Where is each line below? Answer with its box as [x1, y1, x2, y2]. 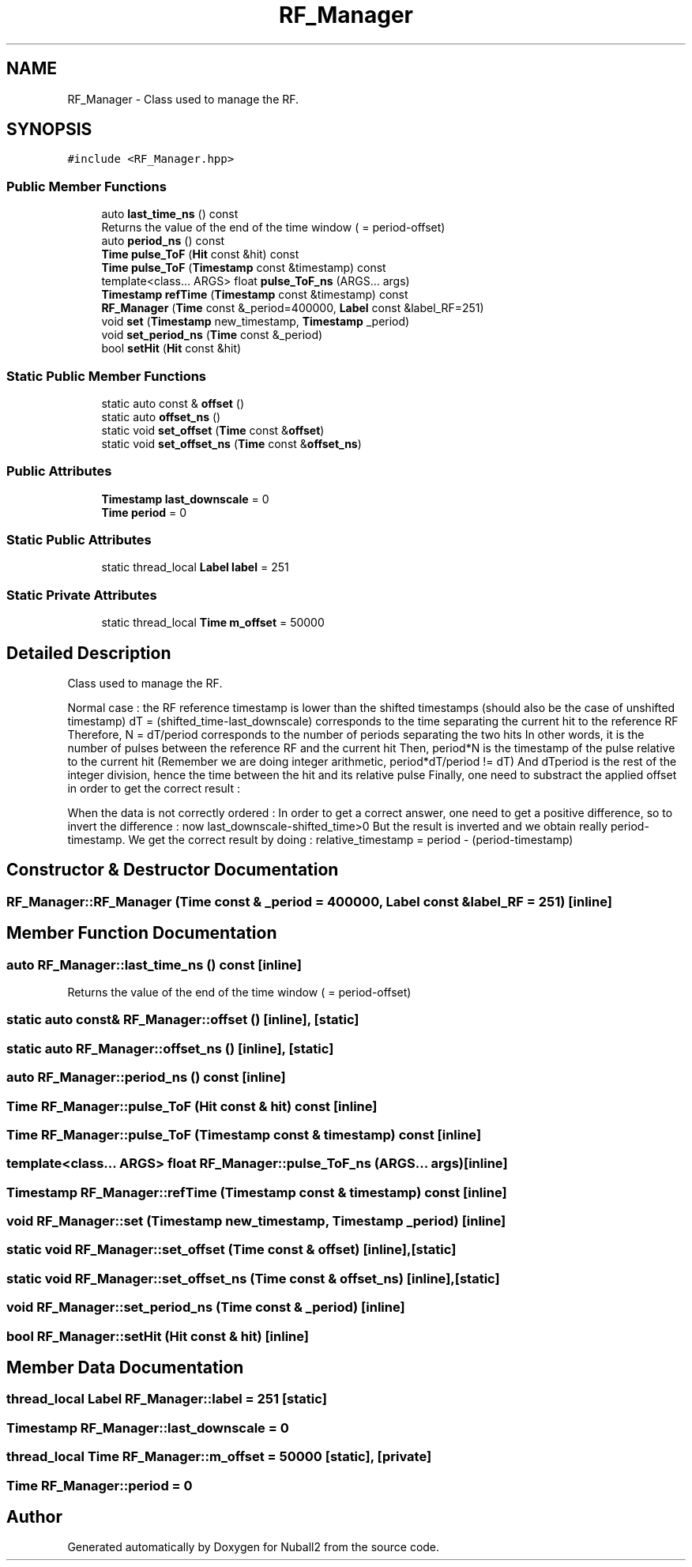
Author [6, 1506, 62, 1527]
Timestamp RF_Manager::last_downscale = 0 [6, 1419, 289, 1436]
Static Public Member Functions [6, 367, 207, 384]
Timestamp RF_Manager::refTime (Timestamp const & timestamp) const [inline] [6, 1184, 507, 1200]
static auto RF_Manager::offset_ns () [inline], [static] [6, 1040, 334, 1057]
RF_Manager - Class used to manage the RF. [67, 92, 299, 106]
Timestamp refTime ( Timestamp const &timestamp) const [101, 288, 408, 302]
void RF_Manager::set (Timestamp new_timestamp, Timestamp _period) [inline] [6, 1213, 506, 1230]
